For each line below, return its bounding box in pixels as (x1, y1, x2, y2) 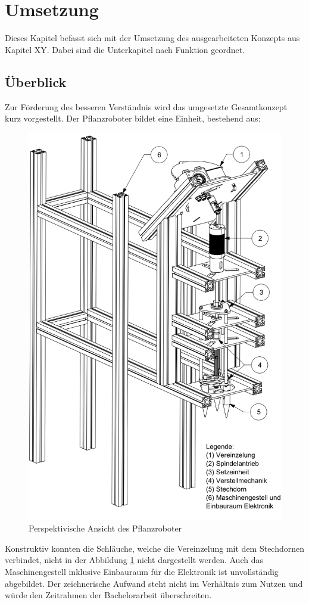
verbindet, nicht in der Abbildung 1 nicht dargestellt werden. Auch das (5, 554, 263, 566)
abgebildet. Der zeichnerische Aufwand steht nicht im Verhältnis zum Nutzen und (5, 577, 303, 589)
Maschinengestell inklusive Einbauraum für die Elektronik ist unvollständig (5, 565, 279, 578)
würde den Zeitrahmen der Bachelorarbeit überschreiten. (5, 589, 212, 601)
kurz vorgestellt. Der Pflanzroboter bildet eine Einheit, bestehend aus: (5, 112, 261, 125)
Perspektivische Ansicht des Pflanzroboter (29, 522, 182, 534)
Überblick (5, 72, 67, 91)
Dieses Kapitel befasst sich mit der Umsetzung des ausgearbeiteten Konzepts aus (5, 32, 300, 44)
